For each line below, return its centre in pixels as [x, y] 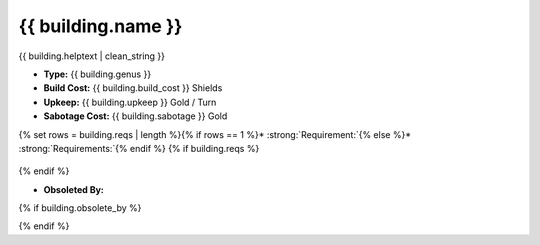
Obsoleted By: [74, 189]
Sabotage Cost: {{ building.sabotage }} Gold [135, 116]
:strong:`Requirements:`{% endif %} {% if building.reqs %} [139, 148]
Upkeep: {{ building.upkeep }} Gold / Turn [130, 102]
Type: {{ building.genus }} [97, 74]
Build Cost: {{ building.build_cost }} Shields [133, 88]
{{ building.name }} [100, 26]
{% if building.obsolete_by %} [80, 208]
